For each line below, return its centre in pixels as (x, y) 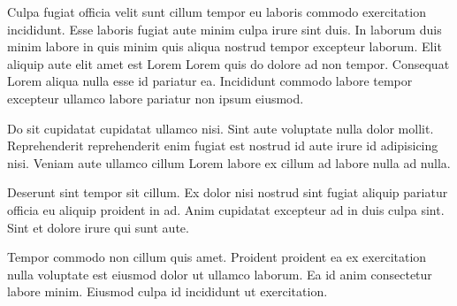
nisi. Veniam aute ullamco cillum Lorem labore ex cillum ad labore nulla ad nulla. (229, 162)
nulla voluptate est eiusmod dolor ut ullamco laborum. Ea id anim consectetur (220, 274)
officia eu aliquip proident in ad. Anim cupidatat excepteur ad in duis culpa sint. (226, 209)
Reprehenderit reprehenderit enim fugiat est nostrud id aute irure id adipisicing (223, 145)
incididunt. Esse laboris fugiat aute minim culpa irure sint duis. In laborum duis (225, 29)
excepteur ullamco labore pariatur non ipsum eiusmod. (156, 98)
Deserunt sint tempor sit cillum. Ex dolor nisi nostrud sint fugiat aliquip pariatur (228, 192)
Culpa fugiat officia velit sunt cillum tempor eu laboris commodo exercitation (217, 11)
